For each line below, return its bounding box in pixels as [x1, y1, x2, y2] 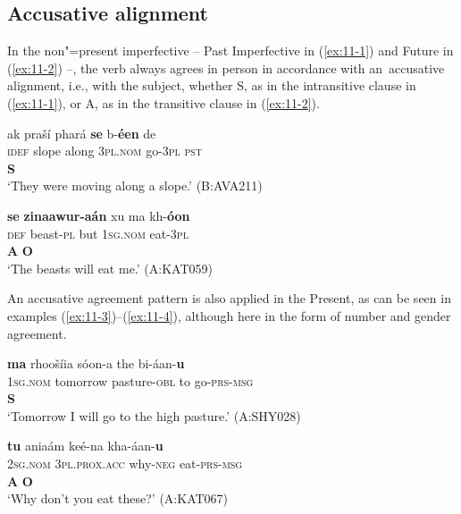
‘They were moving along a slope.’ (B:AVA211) [7, 176, 263, 195]
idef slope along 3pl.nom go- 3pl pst [7, 141, 203, 160]
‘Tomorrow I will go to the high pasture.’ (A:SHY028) [7, 406, 301, 425]
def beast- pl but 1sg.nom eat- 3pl [7, 223, 189, 242]
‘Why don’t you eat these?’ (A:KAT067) [7, 489, 229, 508]
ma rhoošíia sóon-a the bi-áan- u [7, 354, 185, 373]
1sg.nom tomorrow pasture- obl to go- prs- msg [7, 371, 254, 390]
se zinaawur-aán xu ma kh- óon [7, 206, 190, 224]
